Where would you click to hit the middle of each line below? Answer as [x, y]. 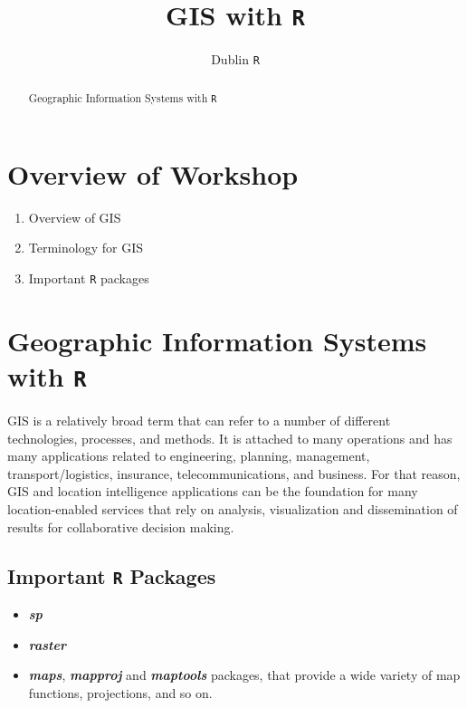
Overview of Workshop [153, 173]
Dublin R [235, 59]
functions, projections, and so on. [120, 692]
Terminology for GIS [86, 248]
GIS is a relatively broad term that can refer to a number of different [199, 421]
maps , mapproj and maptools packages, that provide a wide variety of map [244, 675]
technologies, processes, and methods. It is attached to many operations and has [230, 438]
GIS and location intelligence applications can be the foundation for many [213, 491]
